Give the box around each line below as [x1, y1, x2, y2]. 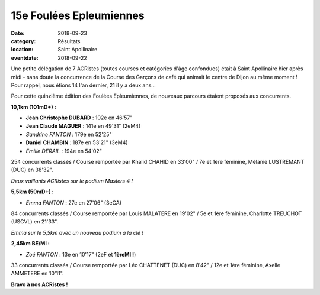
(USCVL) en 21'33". [11, 218, 59, 225]
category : [11, 37, 36, 44]
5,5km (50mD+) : [11, 188, 54, 195]
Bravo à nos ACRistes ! [11, 281, 68, 288]
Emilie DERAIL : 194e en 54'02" [25, 147, 102, 154]
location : [11, 46, 34, 53]
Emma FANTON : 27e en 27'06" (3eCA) [25, 199, 121, 206]
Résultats [57, 37, 81, 44]
